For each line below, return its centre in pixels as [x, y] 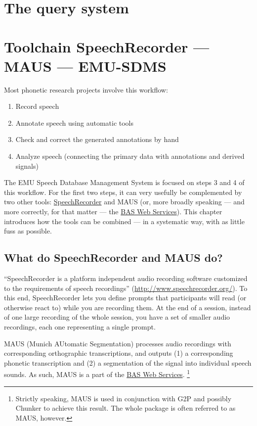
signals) [27, 166]
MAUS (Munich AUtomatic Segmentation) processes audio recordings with [118, 343]
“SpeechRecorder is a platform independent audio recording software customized [126, 278]
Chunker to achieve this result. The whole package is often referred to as [126, 408]
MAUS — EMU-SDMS [85, 66]
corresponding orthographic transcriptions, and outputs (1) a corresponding [119, 353]
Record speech [37, 106]
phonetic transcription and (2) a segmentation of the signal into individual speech [128, 362]
